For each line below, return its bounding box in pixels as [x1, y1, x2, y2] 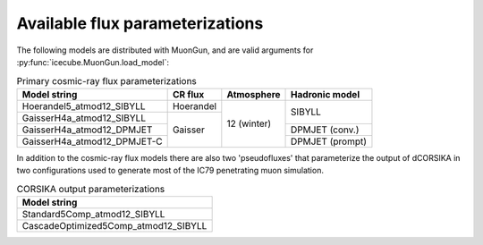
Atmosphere [226, 88, 281, 100]
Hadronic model [291, 88, 360, 100]
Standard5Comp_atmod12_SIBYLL [21, 207, 165, 220]
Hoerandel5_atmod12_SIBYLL [21, 99, 146, 112]
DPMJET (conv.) [291, 123, 360, 136]
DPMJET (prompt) [291, 135, 367, 148]
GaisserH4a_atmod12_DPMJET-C [21, 135, 163, 148]
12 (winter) [226, 117, 272, 130]
